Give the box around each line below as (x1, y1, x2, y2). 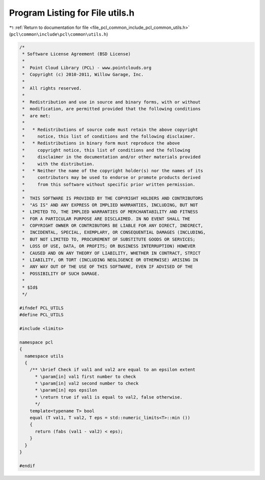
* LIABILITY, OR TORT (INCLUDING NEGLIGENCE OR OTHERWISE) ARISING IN (22, 257, 198, 263)
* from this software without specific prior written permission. (22, 181, 196, 187)
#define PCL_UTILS (19, 312, 64, 318)
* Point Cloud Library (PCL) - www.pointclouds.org (22, 65, 152, 71)
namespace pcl (19, 339, 53, 345)
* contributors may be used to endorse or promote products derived (22, 175, 201, 180)
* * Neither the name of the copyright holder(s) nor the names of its (22, 168, 204, 174)
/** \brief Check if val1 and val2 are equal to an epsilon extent (29, 367, 196, 373)
